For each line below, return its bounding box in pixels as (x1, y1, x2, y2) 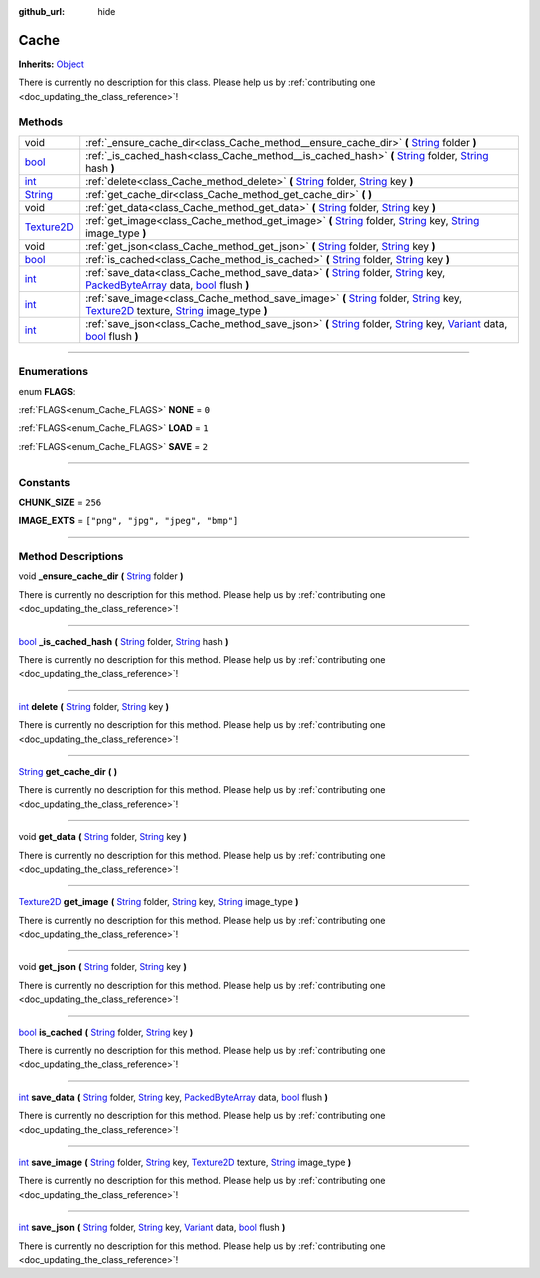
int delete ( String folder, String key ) (18, 700, 170, 712)
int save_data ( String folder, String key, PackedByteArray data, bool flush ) (18, 1091, 329, 1103)
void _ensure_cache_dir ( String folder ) (18, 570, 184, 582)
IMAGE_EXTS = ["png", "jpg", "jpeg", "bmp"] (18, 515, 239, 527)
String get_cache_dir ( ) (18, 765, 118, 777)
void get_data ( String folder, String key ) (18, 831, 187, 843)
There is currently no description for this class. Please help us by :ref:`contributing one (18, 76, 376, 89)
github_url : (18, 6, 65, 17)
